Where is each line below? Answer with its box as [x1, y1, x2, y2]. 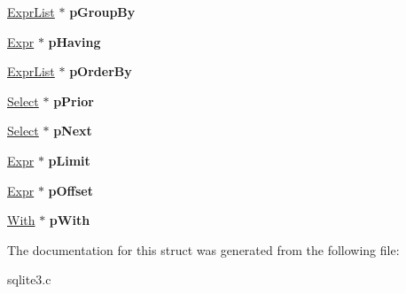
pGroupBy [69, 3, 136, 20]
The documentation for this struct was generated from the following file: [7, 240, 400, 259]
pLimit [48, 151, 90, 169]
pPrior [53, 91, 94, 110]
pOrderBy [69, 62, 132, 81]
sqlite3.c [7, 270, 51, 289]
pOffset [48, 181, 93, 199]
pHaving [48, 32, 101, 50]
